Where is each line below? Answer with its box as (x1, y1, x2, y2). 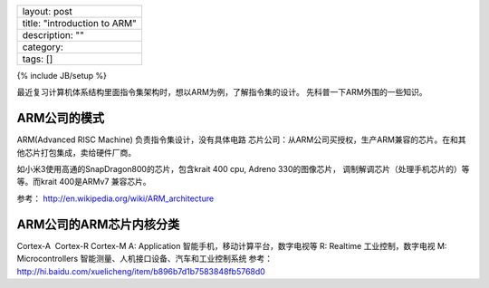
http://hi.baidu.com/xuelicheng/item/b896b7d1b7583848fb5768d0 (16, 265, 266, 276)
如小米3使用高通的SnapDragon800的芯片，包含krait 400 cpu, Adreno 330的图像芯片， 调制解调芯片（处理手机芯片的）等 (16, 164, 470, 175)
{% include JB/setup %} (16, 71, 108, 81)
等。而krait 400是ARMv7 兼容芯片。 (16, 177, 151, 187)
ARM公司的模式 (16, 110, 105, 126)
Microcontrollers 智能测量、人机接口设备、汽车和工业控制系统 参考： (16, 254, 273, 264)
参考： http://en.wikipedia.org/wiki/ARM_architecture (16, 193, 215, 204)
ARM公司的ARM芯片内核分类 (16, 216, 180, 232)
